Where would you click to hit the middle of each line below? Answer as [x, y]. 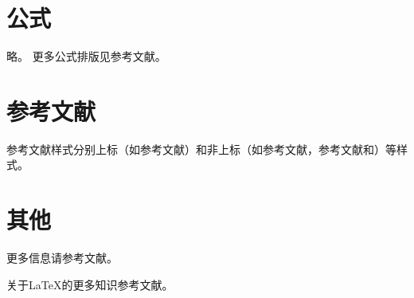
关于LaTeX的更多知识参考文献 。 [90, 284]
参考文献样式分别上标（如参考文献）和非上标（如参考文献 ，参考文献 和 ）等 [201, 149]
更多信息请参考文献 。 [62, 258]
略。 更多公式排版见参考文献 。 [86, 56]
